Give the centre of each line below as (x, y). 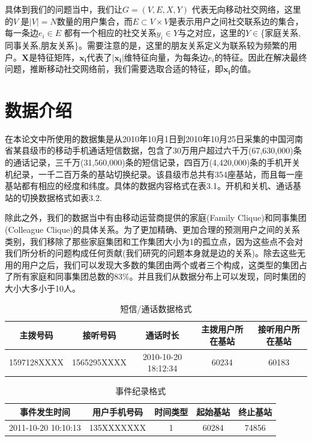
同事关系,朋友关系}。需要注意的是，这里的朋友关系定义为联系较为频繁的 (147, 45)
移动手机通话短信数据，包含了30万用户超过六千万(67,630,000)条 (178, 150)
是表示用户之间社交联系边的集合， (236, 21)
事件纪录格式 (141, 391)
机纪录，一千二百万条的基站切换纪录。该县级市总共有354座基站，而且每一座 (154, 174)
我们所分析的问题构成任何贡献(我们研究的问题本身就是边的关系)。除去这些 (151, 253)
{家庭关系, (281, 33)
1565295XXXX (99, 362)
